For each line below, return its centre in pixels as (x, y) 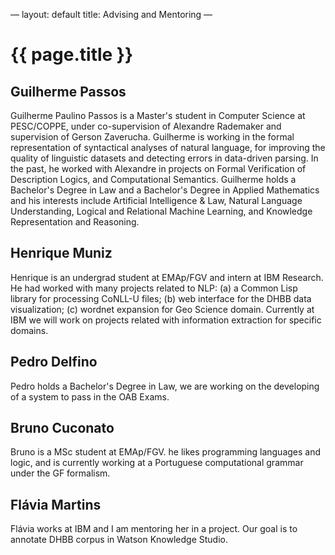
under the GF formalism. (60, 473)
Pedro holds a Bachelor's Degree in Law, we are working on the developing (165, 386)
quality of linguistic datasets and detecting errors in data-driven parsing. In (164, 158)
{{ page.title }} (72, 55)
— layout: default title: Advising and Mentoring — (111, 14)
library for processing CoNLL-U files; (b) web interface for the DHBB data (161, 298)
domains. (29, 330)
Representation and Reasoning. (75, 222)
